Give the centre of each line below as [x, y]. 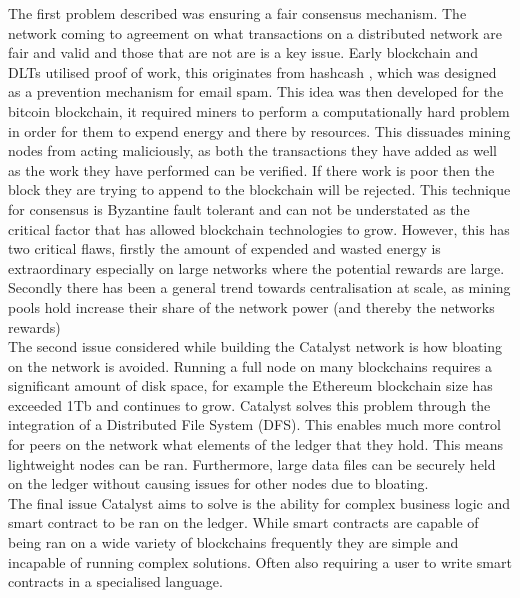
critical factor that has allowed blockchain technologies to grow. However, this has [259, 228]
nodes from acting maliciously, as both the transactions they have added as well [252, 150]
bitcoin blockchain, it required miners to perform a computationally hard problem [259, 110]
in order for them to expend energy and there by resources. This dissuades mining [259, 130]
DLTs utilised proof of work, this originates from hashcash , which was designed [252, 71]
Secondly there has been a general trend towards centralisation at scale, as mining [259, 287]
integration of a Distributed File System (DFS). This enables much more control [254, 424]
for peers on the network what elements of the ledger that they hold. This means [256, 444]
